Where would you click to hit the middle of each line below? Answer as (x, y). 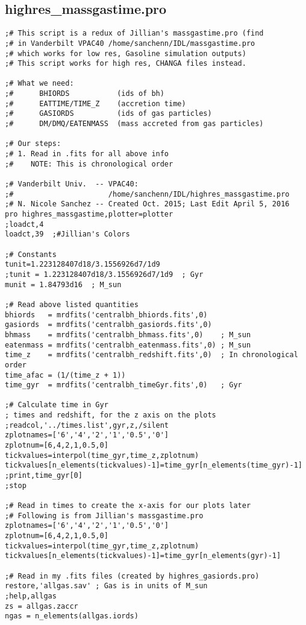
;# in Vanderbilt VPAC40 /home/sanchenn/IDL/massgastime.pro (130, 43)
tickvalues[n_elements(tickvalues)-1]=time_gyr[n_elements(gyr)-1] (143, 556)
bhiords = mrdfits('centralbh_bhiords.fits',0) (106, 315)
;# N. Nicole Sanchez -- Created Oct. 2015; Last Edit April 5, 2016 (147, 204)
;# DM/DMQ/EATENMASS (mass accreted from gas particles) (134, 124)
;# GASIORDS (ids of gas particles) (108, 114)
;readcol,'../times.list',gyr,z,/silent (87, 425)
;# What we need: (39, 84)
